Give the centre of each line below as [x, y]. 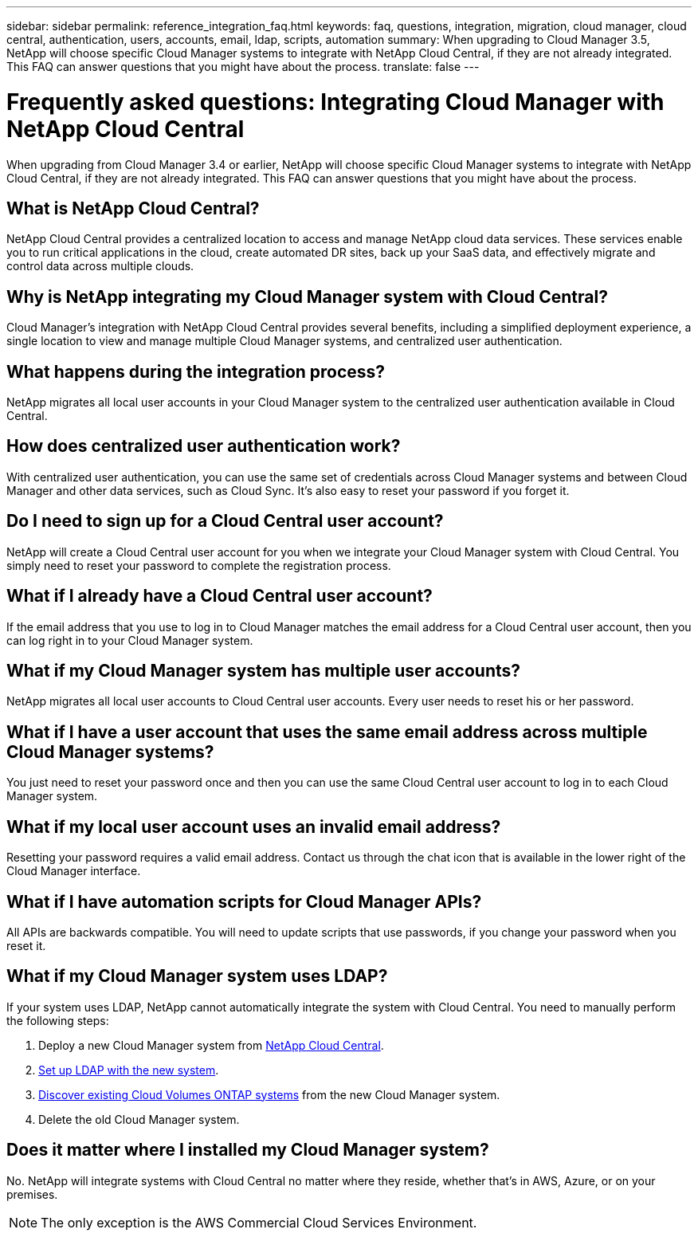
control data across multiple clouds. [100, 266]
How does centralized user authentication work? [204, 446]
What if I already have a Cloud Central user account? [220, 596]
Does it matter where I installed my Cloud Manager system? [248, 1150]
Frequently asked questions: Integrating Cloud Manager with [335, 102]
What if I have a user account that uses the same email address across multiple [327, 732]
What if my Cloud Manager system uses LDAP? [197, 976]
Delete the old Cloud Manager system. [139, 1119]
